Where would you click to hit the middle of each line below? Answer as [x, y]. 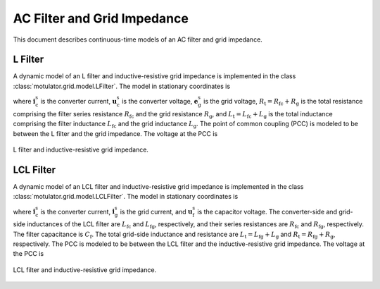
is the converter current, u [79, 102]
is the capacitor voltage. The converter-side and [267, 211]
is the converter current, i [78, 211]
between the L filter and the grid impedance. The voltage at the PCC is [115, 133]
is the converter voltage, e [160, 102]
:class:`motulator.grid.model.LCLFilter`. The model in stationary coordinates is [126, 197]
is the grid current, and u [156, 211]
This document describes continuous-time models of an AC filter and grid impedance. [138, 39]
